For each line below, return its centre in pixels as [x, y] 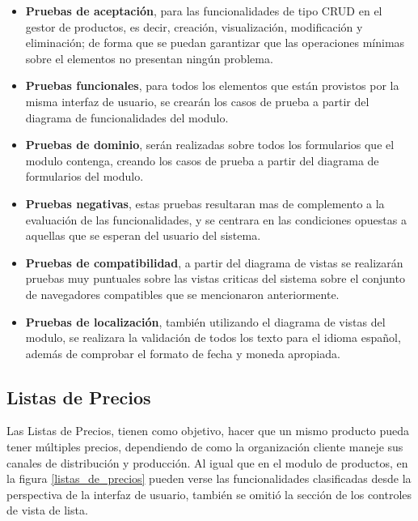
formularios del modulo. [84, 176]
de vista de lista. [47, 510]
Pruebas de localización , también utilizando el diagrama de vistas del [205, 321]
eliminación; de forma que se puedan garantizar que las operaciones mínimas [215, 43]
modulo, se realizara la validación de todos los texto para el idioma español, [213, 337]
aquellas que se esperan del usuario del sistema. [143, 235]
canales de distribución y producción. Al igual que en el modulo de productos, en [207, 462]
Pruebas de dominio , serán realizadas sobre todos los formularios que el [210, 145]
